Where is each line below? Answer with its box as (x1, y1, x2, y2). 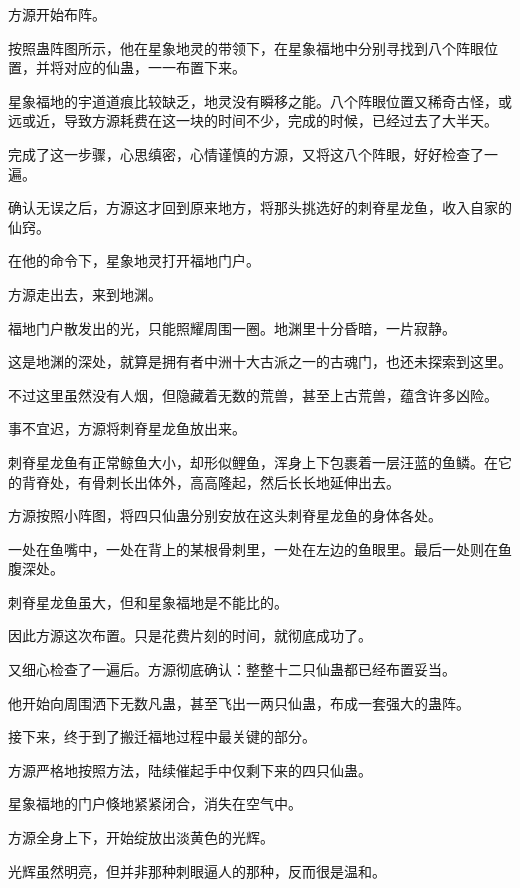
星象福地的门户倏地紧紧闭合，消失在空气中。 (8, 793, 302, 814)
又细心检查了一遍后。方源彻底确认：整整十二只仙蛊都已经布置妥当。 (8, 659, 456, 680)
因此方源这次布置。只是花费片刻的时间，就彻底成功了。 (8, 625, 372, 646)
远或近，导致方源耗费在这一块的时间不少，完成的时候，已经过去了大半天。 (8, 110, 498, 131)
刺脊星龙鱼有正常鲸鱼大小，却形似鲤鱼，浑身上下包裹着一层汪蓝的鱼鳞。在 (8, 451, 498, 472)
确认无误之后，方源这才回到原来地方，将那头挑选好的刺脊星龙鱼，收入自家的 (8, 197, 512, 218)
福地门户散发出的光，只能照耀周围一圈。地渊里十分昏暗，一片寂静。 (8, 317, 456, 338)
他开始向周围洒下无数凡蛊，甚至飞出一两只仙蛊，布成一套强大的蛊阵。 (8, 692, 470, 713)
